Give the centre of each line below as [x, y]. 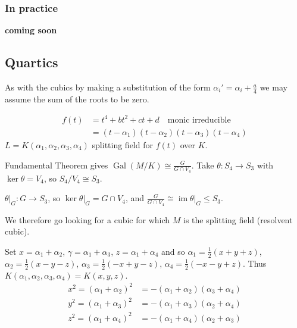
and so [173, 251]
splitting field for [122, 145]
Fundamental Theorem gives [57, 165]
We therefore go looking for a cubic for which [87, 219]
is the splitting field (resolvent [238, 219]
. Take [203, 165]
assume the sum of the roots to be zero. [77, 99]
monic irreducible [199, 120]
